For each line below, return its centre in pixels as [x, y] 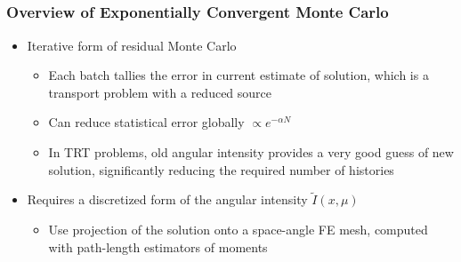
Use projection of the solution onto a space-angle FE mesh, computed [238, 230]
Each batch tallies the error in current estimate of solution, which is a [239, 75]
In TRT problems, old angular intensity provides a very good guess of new [251, 152]
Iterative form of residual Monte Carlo [132, 45]
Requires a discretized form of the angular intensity [167, 199]
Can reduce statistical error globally [146, 122]
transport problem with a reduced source [160, 92]
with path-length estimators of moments [158, 246]
